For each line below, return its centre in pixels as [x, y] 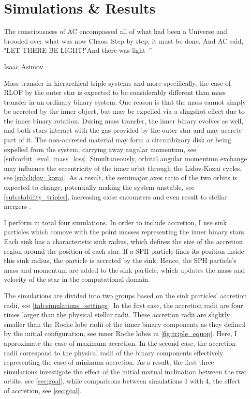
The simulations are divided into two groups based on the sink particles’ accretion [125, 295]
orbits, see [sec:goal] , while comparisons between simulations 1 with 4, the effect [122, 381]
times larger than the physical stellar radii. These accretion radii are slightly [117, 315]
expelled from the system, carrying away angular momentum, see [100, 149]
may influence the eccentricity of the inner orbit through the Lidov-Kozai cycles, [123, 168]
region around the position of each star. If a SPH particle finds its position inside [124, 251]
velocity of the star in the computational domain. [77, 279]
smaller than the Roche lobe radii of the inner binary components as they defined [125, 324]
